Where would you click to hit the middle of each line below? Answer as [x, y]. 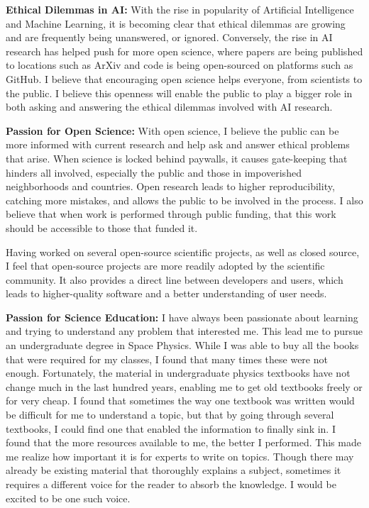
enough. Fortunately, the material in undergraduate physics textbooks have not [178, 373]
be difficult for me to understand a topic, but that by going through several [170, 415]
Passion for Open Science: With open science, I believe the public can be [172, 130]
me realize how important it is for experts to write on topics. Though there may [180, 456]
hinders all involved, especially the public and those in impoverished [154, 172]
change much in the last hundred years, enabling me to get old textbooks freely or [184, 386]
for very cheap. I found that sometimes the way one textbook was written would [180, 401]
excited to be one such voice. [68, 498]
